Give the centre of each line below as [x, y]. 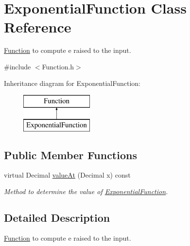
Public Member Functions [70, 155]
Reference [38, 27]
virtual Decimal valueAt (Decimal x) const [67, 175]
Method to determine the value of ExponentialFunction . [86, 191]
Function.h [58, 66]
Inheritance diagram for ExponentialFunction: [72, 83]
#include [17, 66]
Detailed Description [57, 218]
